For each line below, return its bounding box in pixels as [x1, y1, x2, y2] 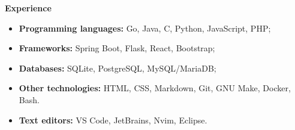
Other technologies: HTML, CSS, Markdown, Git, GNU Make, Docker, [19, 82, 291, 94]
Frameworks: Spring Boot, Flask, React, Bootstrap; [19, 42, 215, 54]
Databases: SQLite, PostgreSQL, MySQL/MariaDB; [19, 61, 216, 74]
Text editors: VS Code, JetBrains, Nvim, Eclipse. [19, 113, 207, 126]
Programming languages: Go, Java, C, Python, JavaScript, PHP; [19, 21, 271, 34]
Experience [5, 2, 52, 14]
